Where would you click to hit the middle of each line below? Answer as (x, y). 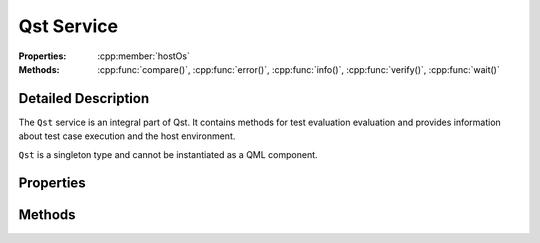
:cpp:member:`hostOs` (143, 56)
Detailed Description (84, 98)
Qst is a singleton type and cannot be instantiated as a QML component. (168, 154)
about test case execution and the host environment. (127, 136)
